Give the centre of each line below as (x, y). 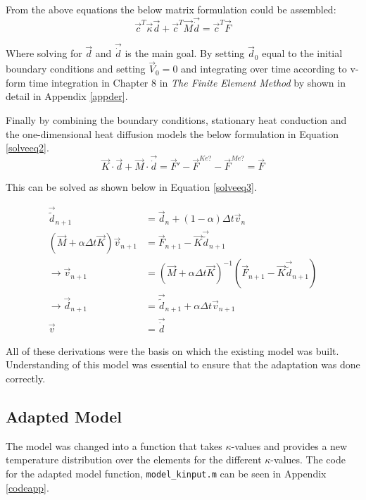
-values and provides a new (289, 445)
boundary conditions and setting (76, 69)
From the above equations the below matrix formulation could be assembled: (171, 9)
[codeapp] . (27, 487)
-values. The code (308, 460)
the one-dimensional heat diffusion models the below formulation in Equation (172, 133)
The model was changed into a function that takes (114, 445)
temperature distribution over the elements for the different (134, 460)
